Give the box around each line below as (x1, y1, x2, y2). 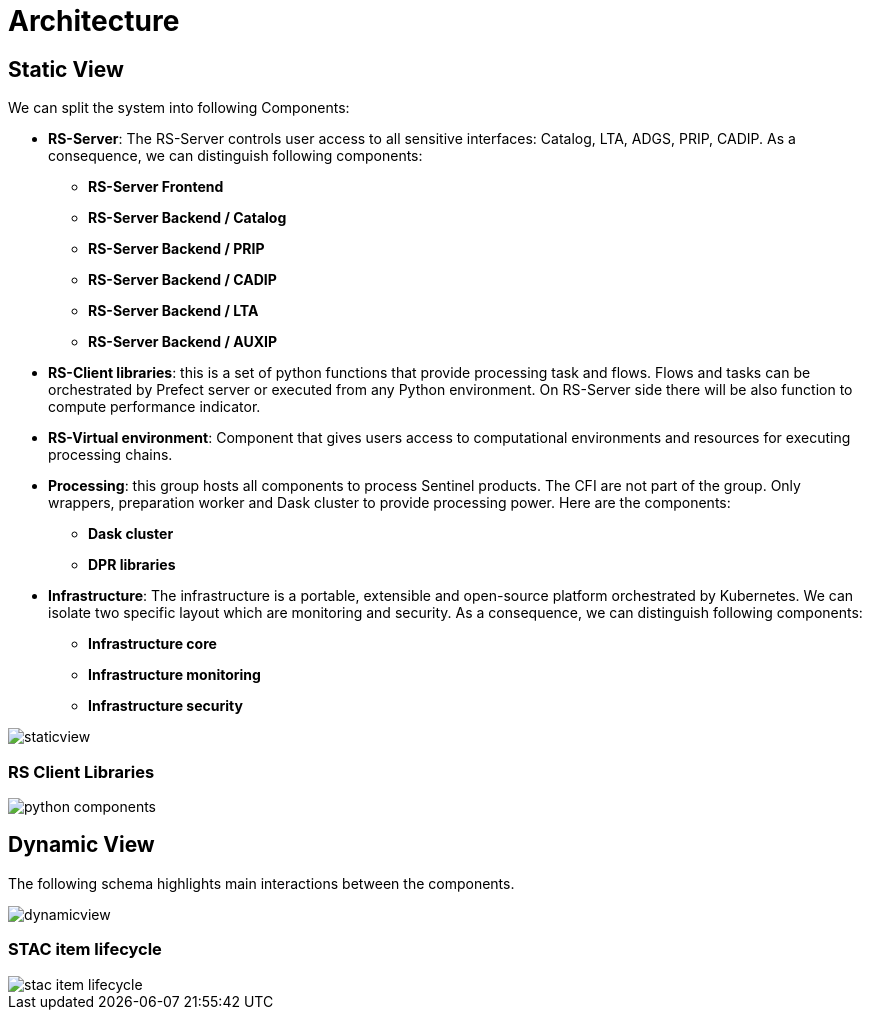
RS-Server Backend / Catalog (88, 209, 287, 227)
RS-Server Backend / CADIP (88, 271, 277, 289)
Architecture (8, 4, 180, 38)
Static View (8, 56, 124, 82)
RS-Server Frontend (88, 178, 224, 196)
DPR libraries (88, 556, 176, 574)
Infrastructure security (88, 697, 243, 715)
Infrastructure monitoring (88, 666, 261, 684)
